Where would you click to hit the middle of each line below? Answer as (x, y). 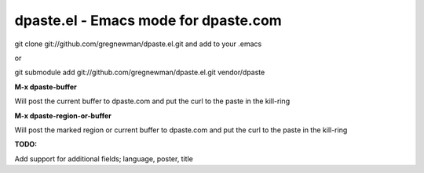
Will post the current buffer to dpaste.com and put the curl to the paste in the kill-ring (152, 101)
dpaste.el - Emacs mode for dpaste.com (148, 20)
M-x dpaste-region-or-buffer (63, 115)
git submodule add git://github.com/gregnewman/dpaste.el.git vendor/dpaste (140, 72)
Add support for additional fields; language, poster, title (104, 159)
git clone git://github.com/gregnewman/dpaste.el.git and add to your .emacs (138, 44)
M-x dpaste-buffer (46, 87)
